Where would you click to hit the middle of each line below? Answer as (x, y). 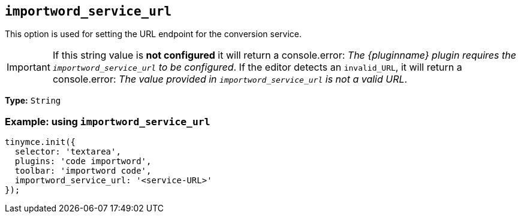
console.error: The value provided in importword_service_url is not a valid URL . (230, 79)
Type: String (33, 101)
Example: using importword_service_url (108, 121)
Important (28, 67)
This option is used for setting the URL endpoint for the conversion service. (153, 34)
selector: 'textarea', (68, 152)
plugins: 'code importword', (83, 161)
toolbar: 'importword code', (83, 171)
